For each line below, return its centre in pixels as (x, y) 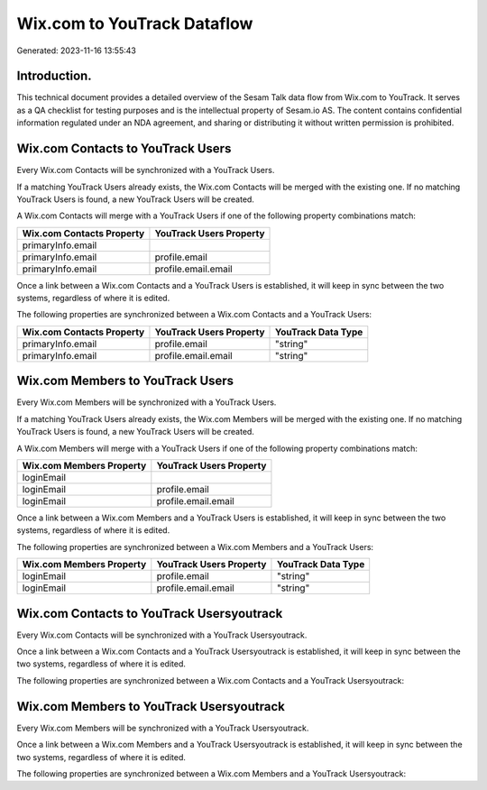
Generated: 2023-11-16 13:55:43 (77, 51)
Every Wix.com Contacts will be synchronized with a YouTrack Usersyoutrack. (162, 635)
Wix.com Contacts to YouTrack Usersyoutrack (150, 613)
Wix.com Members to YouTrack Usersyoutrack (151, 707)
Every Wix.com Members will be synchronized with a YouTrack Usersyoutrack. (163, 728)
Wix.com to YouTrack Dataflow (135, 23)
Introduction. (54, 76)
